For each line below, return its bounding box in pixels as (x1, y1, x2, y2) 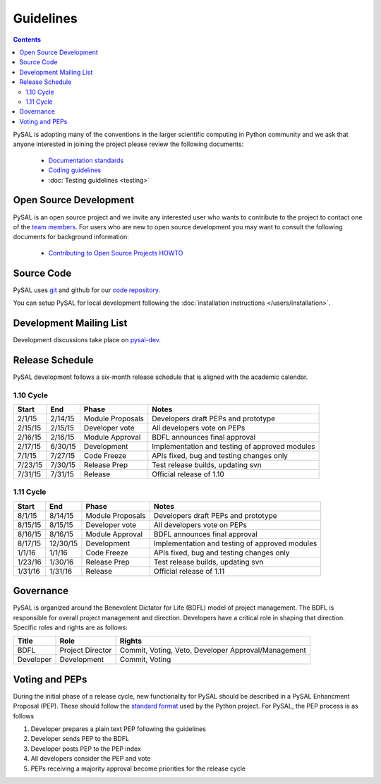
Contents (13, 35, 42, 44)
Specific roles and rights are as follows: (13, 623, 128, 632)
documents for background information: (13, 233, 130, 241)
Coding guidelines (48, 166, 102, 174)
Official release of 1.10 (152, 469, 225, 479)
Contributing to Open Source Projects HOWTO (48, 248, 183, 257)
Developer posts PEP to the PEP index (30, 744, 141, 753)
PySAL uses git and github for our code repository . (13, 286, 161, 294)
